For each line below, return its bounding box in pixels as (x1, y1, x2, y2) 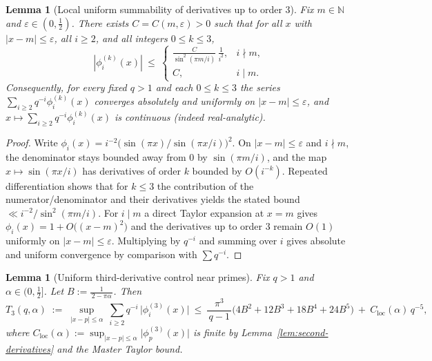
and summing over (199, 233, 277, 248)
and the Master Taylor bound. (57, 341, 183, 355)
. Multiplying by (111, 233, 181, 248)
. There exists (71, 15, 129, 30)
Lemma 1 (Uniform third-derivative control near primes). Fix (6, 270, 270, 284)
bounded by (192, 163, 242, 177)
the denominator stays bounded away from (6, 150, 186, 164)
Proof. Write (6, 135, 58, 150)
